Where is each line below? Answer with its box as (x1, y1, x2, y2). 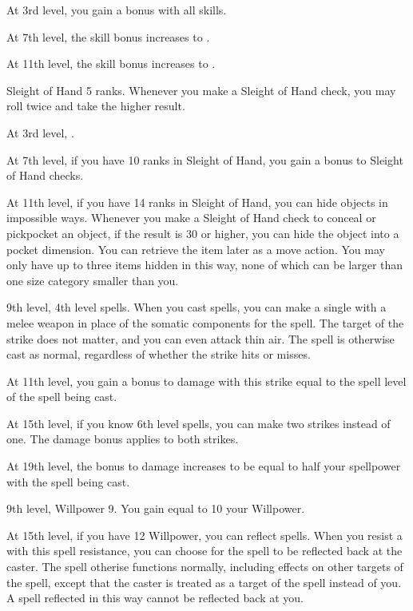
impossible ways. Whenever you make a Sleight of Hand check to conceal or (6, 209, 376, 226)
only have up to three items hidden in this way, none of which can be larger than (6, 256, 403, 273)
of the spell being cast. (6, 388, 117, 405)
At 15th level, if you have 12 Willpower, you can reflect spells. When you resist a (6, 526, 403, 543)
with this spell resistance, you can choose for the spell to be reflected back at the (6, 542, 403, 559)
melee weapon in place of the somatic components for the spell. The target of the (6, 314, 404, 331)
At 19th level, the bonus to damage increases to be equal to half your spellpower (6, 458, 401, 474)
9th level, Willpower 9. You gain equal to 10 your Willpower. (6, 500, 305, 517)
